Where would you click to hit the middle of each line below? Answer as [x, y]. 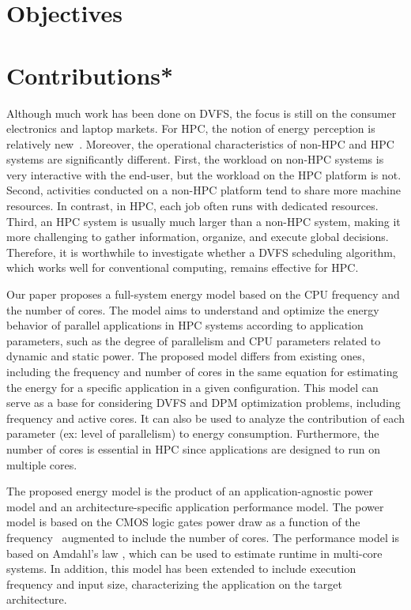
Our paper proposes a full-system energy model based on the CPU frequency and [203, 294]
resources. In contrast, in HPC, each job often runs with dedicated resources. [192, 206]
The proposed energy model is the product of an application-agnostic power [190, 491]
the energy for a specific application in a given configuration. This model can [192, 387]
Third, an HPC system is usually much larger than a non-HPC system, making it [204, 221]
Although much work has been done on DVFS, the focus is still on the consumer [202, 113]
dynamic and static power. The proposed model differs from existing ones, [186, 356]
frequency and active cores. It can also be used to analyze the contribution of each [205, 418]
